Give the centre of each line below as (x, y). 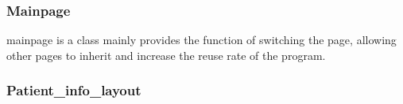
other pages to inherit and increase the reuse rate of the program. (166, 55)
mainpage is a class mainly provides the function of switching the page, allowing (201, 40)
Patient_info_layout (74, 90)
